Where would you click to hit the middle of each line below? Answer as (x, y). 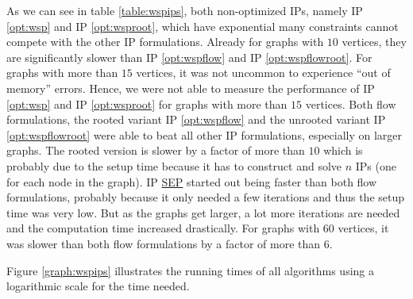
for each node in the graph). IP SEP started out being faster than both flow (192, 181)
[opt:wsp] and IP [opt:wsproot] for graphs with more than (147, 103)
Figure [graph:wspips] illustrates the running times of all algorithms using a (190, 270)
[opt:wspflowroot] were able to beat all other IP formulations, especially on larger (205, 134)
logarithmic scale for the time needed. (98, 286)
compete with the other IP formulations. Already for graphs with (165, 42)
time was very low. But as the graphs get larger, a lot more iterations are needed (203, 212)
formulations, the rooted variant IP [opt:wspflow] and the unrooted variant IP (196, 119)
